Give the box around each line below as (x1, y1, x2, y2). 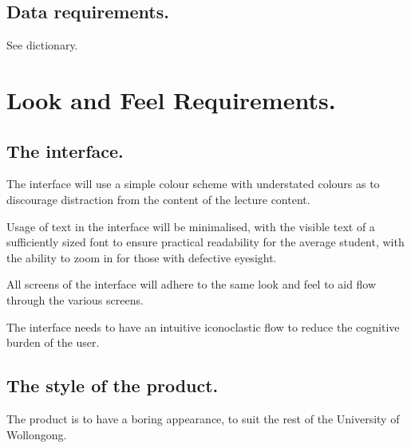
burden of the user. (6, 334, 100, 351)
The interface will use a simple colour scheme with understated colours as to (6, 175, 380, 192)
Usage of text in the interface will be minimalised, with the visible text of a (6, 218, 375, 234)
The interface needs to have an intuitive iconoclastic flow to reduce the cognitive (6, 318, 400, 335)
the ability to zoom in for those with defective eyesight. (6, 249, 277, 265)
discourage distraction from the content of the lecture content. (6, 191, 310, 207)
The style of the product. (6, 373, 219, 398)
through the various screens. (6, 291, 144, 308)
